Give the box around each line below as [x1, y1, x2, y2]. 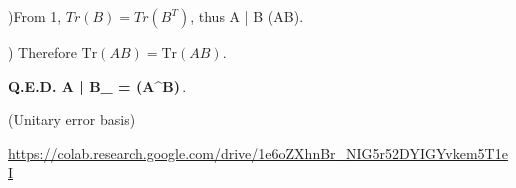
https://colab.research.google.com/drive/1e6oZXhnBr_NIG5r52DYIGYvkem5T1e [8, 142, 508, 163]
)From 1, [8, 6, 62, 26]
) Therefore [8, 42, 77, 62]
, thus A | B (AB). [190, 6, 304, 26]
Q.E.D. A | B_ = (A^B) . [8, 75, 187, 96]
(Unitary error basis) [8, 109, 136, 130]
